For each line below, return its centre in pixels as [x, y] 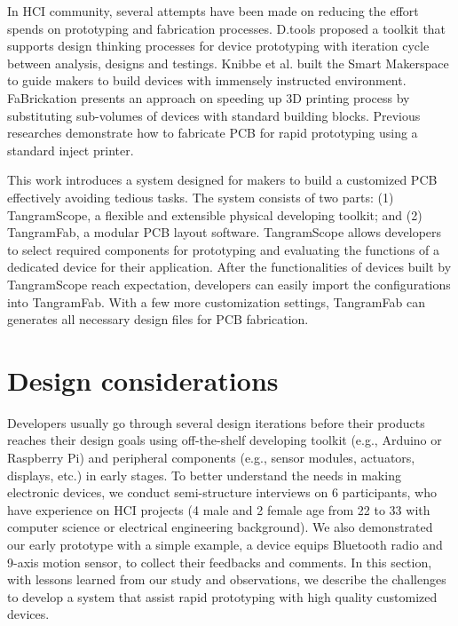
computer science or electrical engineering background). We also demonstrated [220, 527]
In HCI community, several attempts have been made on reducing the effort [213, 11]
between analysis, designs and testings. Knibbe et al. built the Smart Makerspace [228, 63]
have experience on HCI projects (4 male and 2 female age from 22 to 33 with [219, 509]
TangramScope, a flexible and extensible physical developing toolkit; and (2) [215, 214]
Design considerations [143, 380]
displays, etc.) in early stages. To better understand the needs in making [204, 475]
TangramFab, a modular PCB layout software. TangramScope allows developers [225, 232]
